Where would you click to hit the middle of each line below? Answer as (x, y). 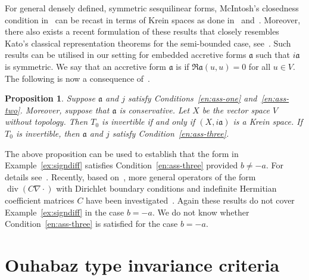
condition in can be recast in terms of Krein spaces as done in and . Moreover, (153, 19)
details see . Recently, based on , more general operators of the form (130, 176)
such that (273, 55)
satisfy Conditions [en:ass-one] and (192, 98)
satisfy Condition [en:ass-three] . (171, 133)
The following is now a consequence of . (77, 78)
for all (260, 66)
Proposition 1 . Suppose (50, 98)
